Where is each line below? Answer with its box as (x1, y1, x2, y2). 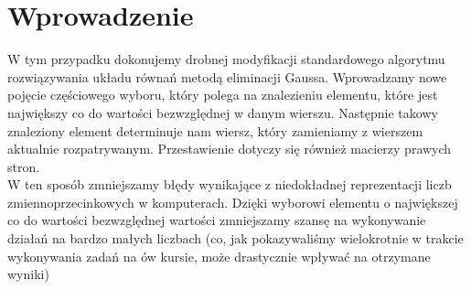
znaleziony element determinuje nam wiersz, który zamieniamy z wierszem (7, 121, 423, 140)
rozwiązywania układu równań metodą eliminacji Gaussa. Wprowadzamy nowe (7, 67, 447, 86)
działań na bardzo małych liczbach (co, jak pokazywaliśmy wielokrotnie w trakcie (7, 229, 464, 248)
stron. (7, 156, 40, 176)
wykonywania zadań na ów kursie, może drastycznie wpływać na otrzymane (7, 246, 431, 265)
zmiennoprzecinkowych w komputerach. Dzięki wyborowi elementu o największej (7, 192, 458, 211)
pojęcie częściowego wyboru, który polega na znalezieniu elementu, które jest (7, 85, 438, 104)
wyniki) (7, 264, 49, 284)
